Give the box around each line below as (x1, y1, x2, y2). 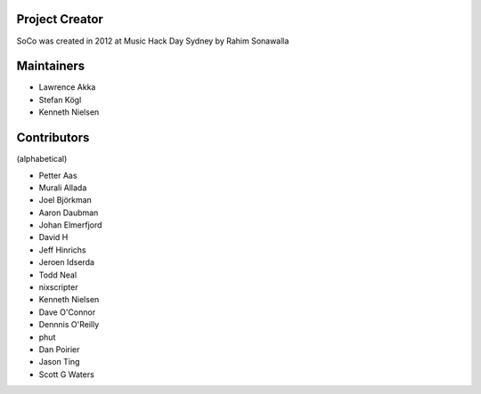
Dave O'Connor (38, 307, 96, 318)
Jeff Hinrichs (38, 245, 86, 255)
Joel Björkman (38, 195, 93, 205)
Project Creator (16, 12, 104, 27)
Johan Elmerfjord (38, 220, 102, 230)
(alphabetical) (16, 154, 68, 165)
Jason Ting (38, 357, 80, 367)
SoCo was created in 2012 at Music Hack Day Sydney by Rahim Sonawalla (16, 36, 289, 46)
